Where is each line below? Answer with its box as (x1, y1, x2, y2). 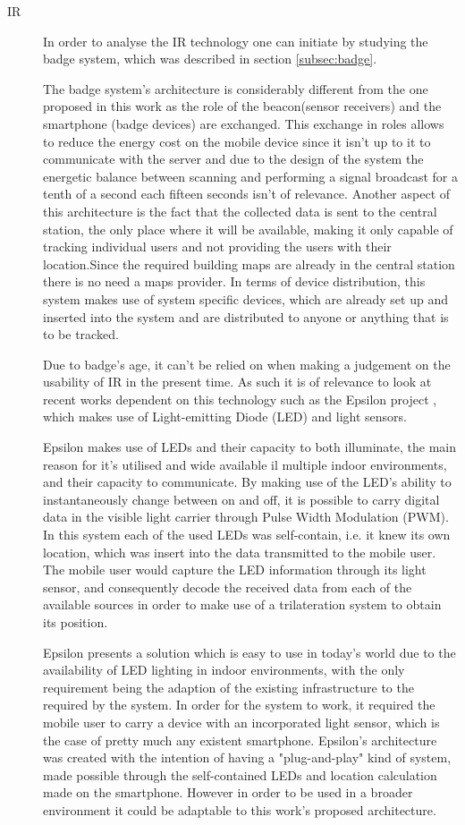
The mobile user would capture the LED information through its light (43, 560, 427, 579)
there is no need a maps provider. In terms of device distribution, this (43, 272, 426, 291)
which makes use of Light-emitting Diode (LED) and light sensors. (43, 407, 407, 426)
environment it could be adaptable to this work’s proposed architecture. (43, 800, 436, 819)
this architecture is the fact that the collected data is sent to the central (43, 201, 437, 220)
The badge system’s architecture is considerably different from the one (43, 79, 428, 98)
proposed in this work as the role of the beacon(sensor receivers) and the (43, 97, 442, 115)
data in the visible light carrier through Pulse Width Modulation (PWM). (43, 507, 449, 526)
